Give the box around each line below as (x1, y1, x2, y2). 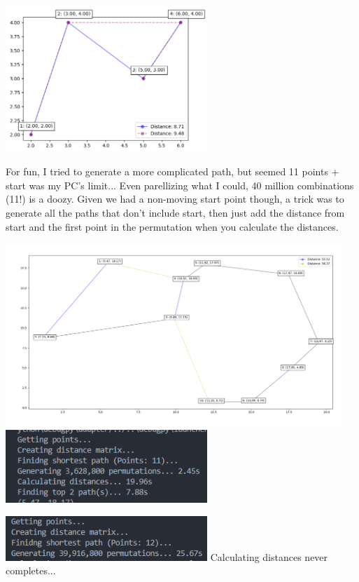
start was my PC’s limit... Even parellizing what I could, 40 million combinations (6, 177, 354, 192)
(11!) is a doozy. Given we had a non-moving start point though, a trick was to (6, 191, 344, 206)
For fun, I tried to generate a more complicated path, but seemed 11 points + (6, 164, 339, 179)
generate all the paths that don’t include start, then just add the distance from (6, 205, 345, 219)
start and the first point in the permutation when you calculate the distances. (6, 219, 339, 234)
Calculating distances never (210, 549, 328, 564)
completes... (6, 563, 56, 578)
